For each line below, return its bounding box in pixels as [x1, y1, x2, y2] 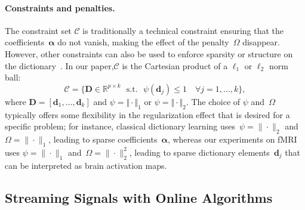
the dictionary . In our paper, [5, 59, 114, 72]
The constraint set [5, 24, 72, 36]
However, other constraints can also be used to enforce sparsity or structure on [5, 47, 293, 60]
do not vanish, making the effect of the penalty [57, 36, 229, 48]
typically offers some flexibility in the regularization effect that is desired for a [5, 108, 290, 121]
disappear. [242, 36, 280, 48]
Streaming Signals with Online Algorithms [5, 188, 273, 206]
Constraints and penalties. [5, 1, 115, 14]
